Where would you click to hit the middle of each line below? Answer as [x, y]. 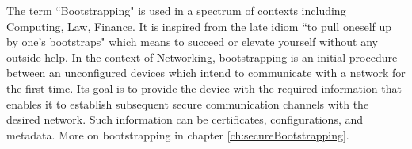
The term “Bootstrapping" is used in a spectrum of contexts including [176, 10]
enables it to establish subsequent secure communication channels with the [188, 103]
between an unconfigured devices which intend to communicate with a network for [206, 73]
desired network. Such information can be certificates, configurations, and [185, 119]
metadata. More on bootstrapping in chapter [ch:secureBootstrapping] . [178, 134]
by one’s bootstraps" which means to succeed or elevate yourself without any [192, 42]
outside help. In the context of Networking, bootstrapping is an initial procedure [202, 57]
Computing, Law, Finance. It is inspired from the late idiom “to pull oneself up [199, 26]
